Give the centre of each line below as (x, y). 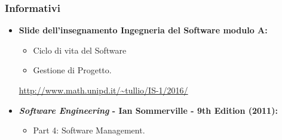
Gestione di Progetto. (72, 70)
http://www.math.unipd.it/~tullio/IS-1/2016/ (103, 90)
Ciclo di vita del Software (80, 50)
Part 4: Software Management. (89, 130)
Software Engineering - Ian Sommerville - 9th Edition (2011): (148, 110)
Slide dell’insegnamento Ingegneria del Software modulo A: (143, 30)
